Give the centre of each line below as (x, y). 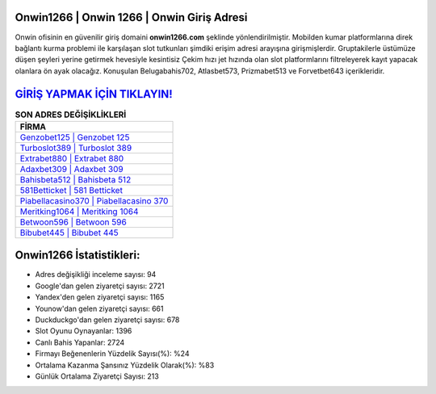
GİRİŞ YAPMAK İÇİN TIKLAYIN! (94, 94)
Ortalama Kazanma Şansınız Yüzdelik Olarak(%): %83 (125, 365)
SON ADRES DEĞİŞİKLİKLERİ (71, 115)
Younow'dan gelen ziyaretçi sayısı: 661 (99, 308)
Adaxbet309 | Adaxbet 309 (72, 169)
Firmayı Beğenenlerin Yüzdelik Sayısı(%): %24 (112, 354)
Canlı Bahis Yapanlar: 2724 (80, 342)
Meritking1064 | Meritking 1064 (79, 212)
